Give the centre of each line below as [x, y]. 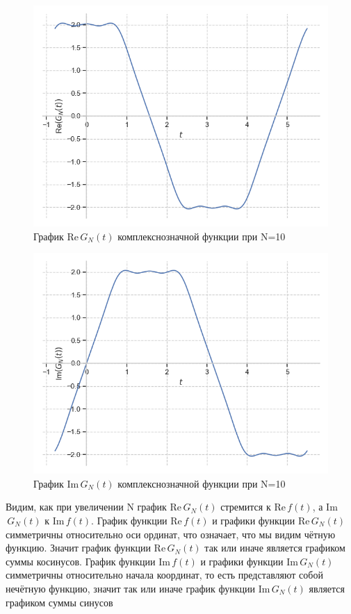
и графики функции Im [249, 561]
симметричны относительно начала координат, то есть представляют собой [164, 575]
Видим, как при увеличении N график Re [94, 507]
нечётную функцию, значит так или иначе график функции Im [138, 588]
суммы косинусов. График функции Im [88, 561]
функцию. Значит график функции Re [86, 548]
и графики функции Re [261, 520]
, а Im [325, 507]
